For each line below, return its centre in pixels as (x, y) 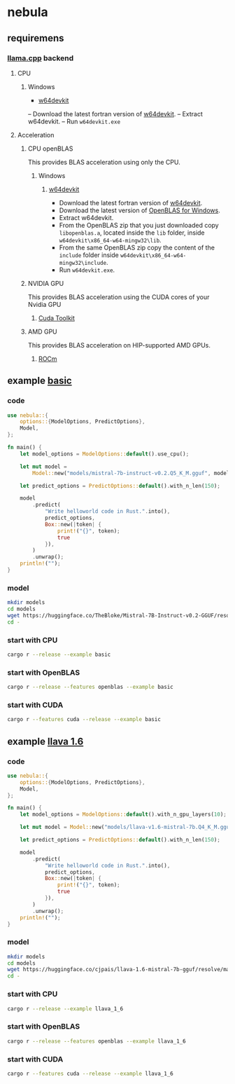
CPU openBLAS (50, 149)
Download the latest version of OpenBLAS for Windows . (140, 210)
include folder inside (89, 255)
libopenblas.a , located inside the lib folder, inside (132, 233)
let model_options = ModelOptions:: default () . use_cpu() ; (105, 454)
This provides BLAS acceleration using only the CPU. (104, 162)
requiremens (36, 38)
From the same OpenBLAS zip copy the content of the (137, 247)
